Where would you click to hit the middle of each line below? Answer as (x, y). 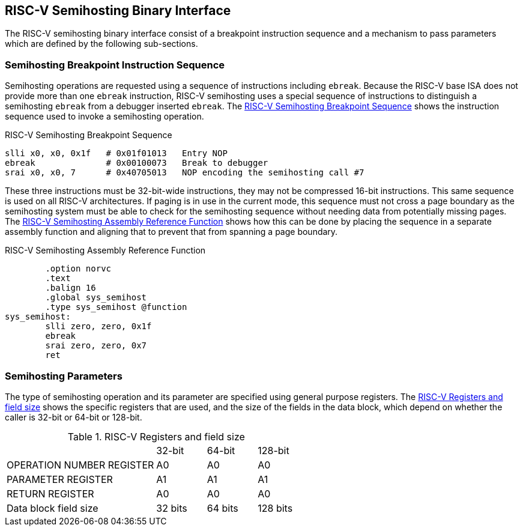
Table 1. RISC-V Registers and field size (156, 436)
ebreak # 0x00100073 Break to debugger (137, 163)
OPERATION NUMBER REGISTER (80, 465)
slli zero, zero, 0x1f (98, 326)
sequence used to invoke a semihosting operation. (104, 117)
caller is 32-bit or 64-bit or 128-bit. (74, 417)
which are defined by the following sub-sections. (101, 44)
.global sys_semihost (96, 298)
